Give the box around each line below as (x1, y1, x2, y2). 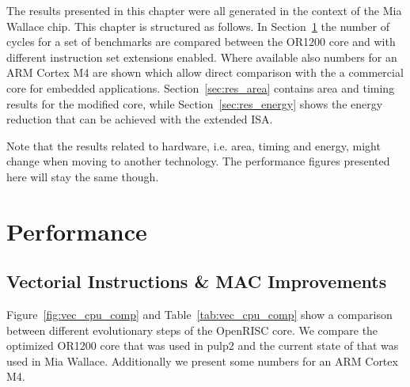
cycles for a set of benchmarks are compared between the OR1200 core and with (6, 33, 396, 50)
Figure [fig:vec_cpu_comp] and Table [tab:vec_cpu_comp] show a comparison (6, 306, 393, 323)
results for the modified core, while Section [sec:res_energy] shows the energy (6, 95, 383, 112)
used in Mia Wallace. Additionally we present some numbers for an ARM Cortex (6, 352, 398, 369)
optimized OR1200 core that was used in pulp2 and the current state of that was (6, 337, 399, 354)
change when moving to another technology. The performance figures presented (6, 153, 390, 169)
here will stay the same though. (6, 168, 159, 184)
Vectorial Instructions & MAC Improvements (6, 269, 387, 294)
